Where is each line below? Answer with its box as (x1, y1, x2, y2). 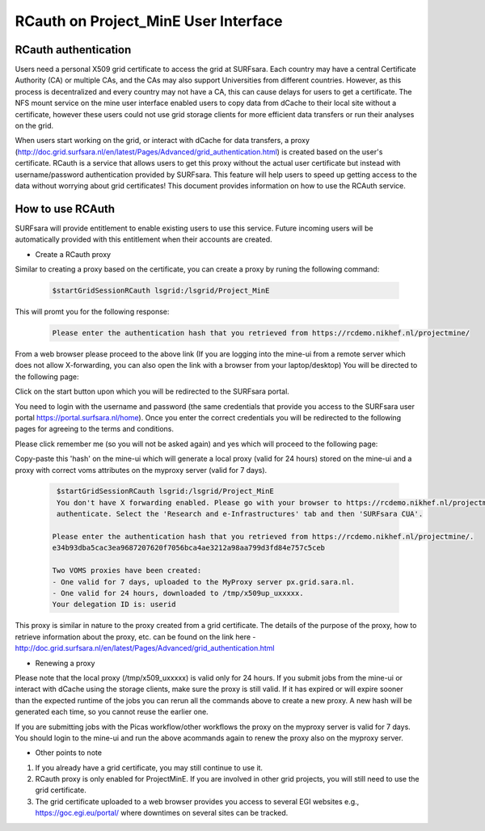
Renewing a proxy (35, 658, 95, 668)
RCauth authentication (15, 43, 132, 57)
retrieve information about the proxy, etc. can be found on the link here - (15, 631, 256, 642)
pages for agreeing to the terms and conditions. (15, 424, 174, 434)
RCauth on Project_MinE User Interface (15, 12, 283, 30)
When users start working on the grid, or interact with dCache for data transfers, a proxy (15, 136, 310, 146)
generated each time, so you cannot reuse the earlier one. (15, 707, 209, 717)
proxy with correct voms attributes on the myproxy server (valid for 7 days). (15, 465, 268, 475)
